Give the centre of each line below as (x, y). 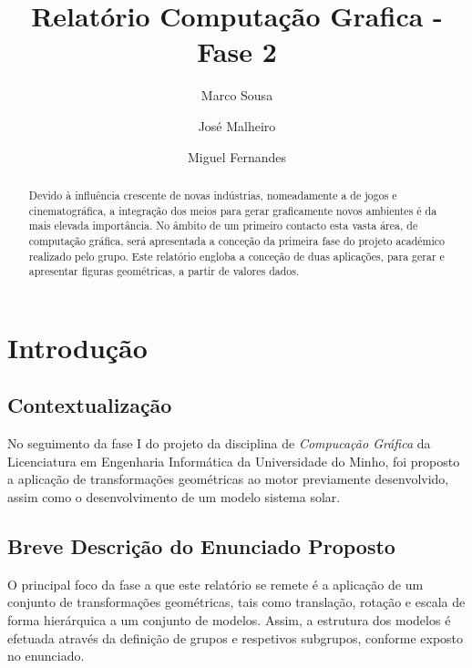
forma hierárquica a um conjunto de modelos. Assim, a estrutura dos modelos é (229, 619)
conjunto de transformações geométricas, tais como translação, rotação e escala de (236, 602)
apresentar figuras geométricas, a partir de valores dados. (164, 271)
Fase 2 (237, 51)
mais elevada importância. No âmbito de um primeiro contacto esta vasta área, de (223, 226)
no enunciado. (46, 656)
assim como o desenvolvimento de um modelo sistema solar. (174, 497)
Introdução (77, 347)
